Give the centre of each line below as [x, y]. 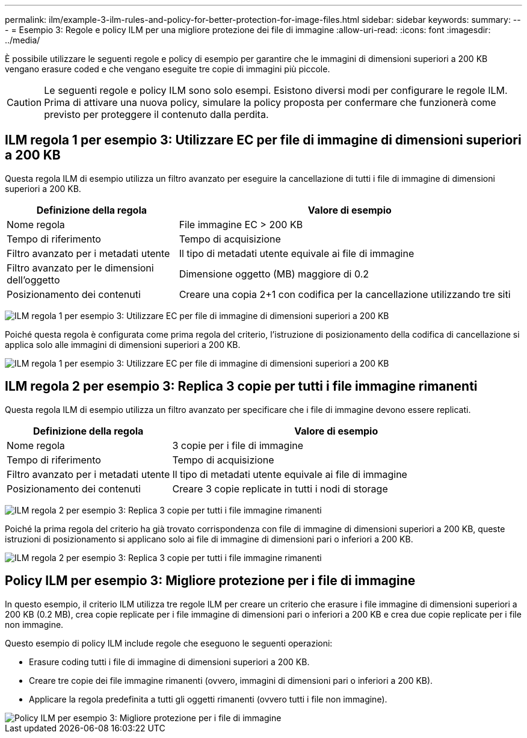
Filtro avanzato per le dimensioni [80, 268]
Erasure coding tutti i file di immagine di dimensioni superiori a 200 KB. [169, 662]
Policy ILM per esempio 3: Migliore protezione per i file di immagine [210, 581]
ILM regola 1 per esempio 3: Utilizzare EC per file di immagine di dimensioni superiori [263, 140]
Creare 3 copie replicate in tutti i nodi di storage [280, 488]
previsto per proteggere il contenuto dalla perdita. [156, 114]
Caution [24, 102]
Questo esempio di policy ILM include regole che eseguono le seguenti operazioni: [169, 643]
